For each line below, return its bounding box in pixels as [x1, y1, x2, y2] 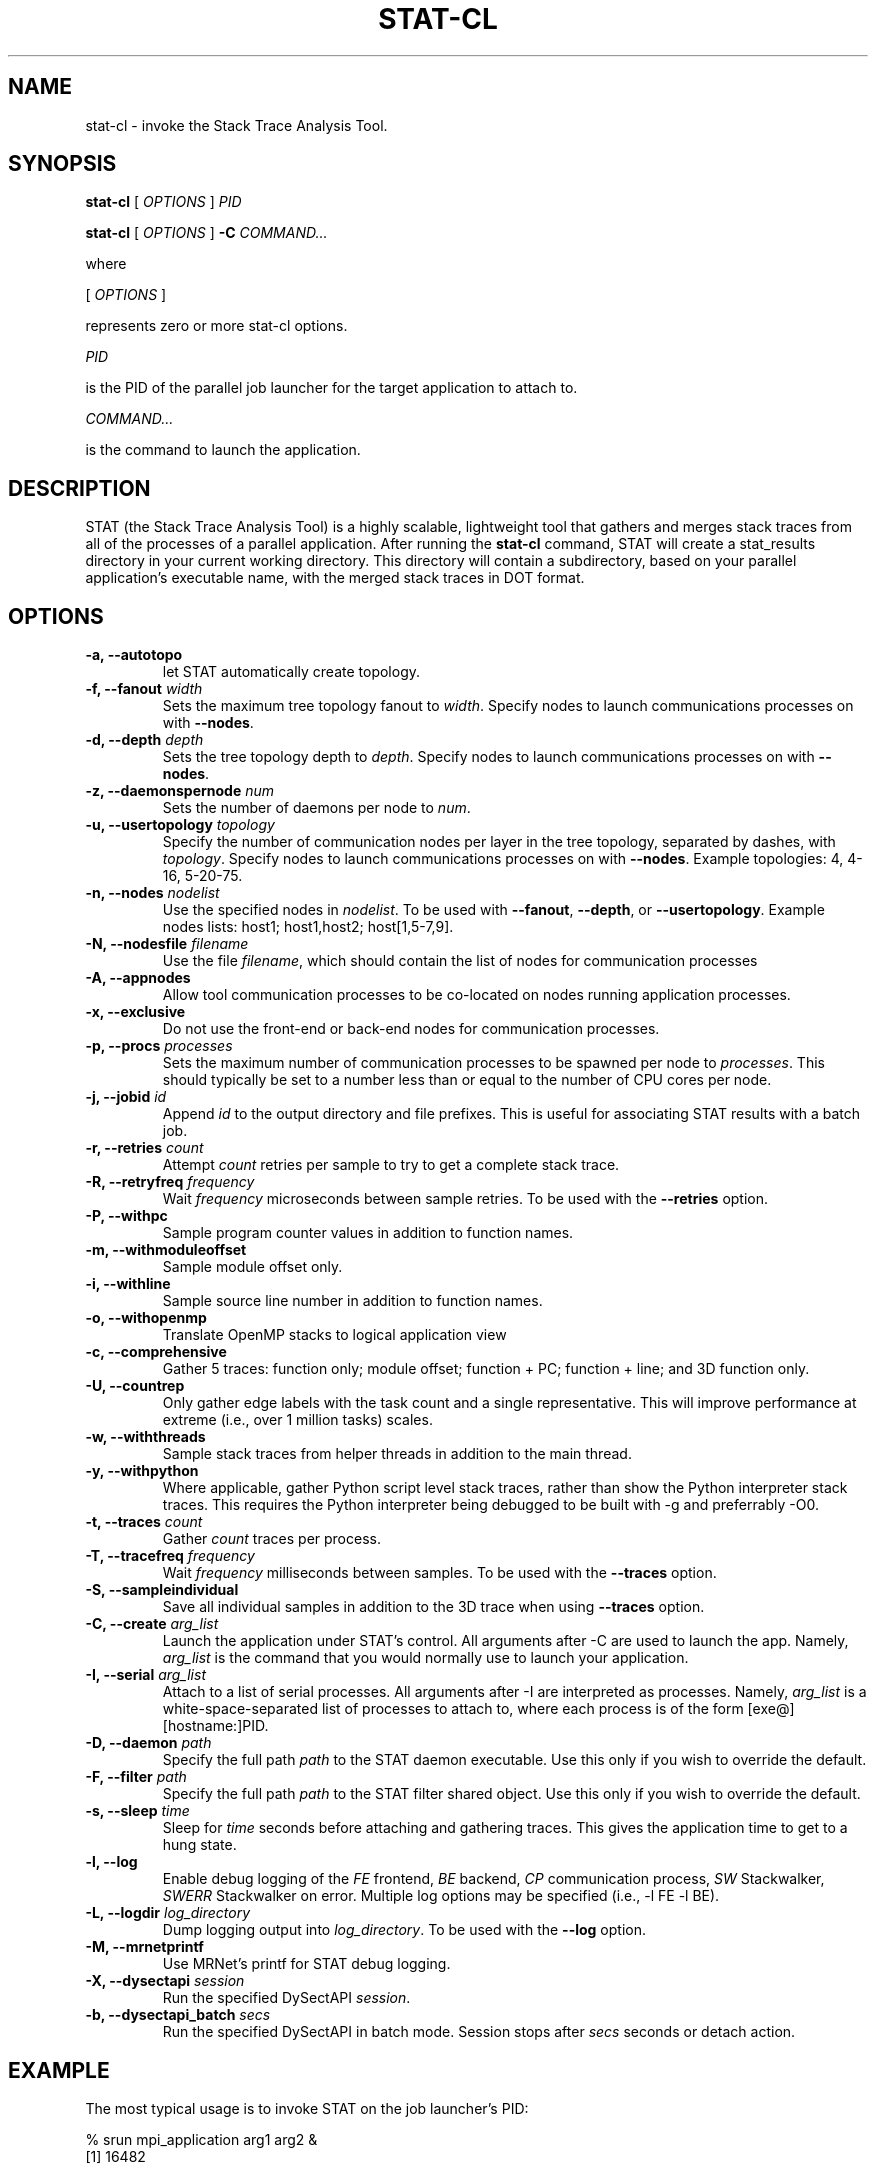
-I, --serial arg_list [85, 1666, 206, 1684]
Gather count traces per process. [162, 1530, 381, 1548]
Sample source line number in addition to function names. [162, 1292, 543, 1310]
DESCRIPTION [8, 475, 151, 501]
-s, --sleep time [85, 1802, 190, 1820]
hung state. [162, 1836, 237, 1854]
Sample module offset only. [162, 1258, 343, 1276]
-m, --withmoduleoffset [85, 1241, 247, 1259]
